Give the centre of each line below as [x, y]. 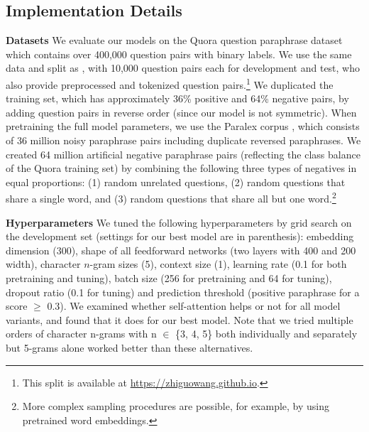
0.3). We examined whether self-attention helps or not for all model [194, 306]
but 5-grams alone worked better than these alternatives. [130, 347]
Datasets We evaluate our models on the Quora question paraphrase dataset [174, 40]
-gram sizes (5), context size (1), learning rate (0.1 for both [218, 264]
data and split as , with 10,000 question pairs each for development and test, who [183, 68]
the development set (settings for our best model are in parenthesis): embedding [180, 236]
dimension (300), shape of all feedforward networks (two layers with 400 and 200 [181, 250]
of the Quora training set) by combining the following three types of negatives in [181, 168]
